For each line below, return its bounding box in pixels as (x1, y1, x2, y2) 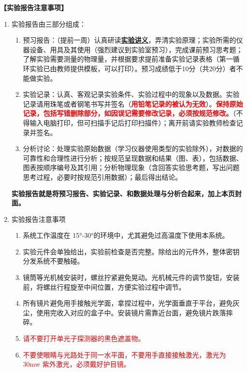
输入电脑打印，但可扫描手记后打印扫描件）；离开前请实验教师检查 (29, 117, 236, 127)
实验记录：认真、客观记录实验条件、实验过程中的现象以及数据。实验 (23, 89, 240, 99)
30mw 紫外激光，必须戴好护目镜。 (23, 359, 131, 369)
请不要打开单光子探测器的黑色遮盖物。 (23, 333, 145, 343)
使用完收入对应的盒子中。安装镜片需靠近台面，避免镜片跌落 (36, 307, 226, 317)
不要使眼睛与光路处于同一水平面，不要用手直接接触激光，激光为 (23, 349, 226, 359)
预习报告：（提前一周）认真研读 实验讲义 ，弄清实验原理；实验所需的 (23, 35, 236, 45)
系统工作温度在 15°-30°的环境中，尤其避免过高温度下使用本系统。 (23, 230, 229, 240)
